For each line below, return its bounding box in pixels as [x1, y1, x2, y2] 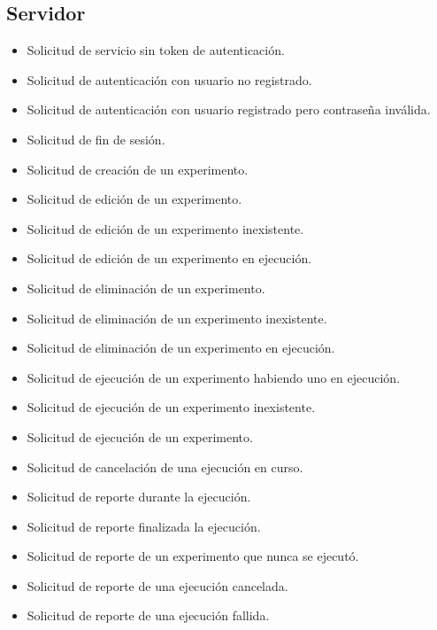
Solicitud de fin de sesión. [27, 129, 165, 148]
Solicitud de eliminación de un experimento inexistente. [27, 308, 327, 327]
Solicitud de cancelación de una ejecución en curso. [27, 457, 303, 476]
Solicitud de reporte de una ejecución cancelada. [27, 576, 288, 595]
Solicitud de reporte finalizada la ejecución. [27, 517, 261, 535]
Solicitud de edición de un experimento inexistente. [27, 219, 304, 237]
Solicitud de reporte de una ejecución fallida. [27, 606, 270, 625]
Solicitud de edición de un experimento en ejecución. [27, 249, 312, 268]
